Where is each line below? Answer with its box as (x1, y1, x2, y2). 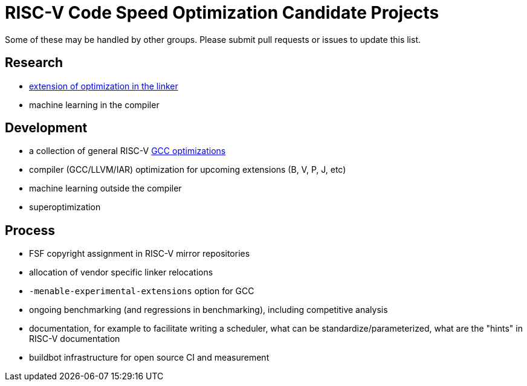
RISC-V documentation (29, 333, 120, 344)
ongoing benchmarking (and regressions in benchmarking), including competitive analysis (29, 304, 388, 315)
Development (5, 120, 88, 136)
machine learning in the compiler (29, 99, 160, 110)
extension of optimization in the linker (29, 80, 178, 91)
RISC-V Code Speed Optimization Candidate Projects (5, 2, 439, 23)
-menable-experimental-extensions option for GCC (29, 286, 254, 297)
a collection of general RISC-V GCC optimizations (29, 146, 226, 156)
